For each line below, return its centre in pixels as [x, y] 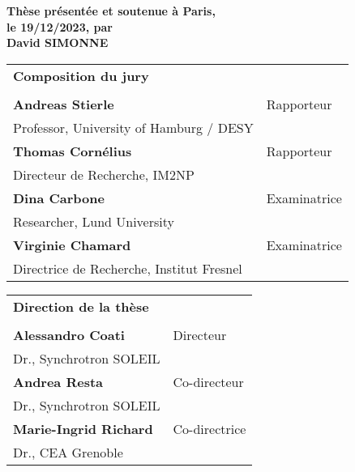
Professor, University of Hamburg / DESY [133, 127]
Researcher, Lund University [94, 221]
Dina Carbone [59, 198]
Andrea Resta [58, 381]
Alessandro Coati [69, 334]
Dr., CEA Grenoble [68, 452]
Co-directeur [208, 381]
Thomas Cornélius [73, 151]
